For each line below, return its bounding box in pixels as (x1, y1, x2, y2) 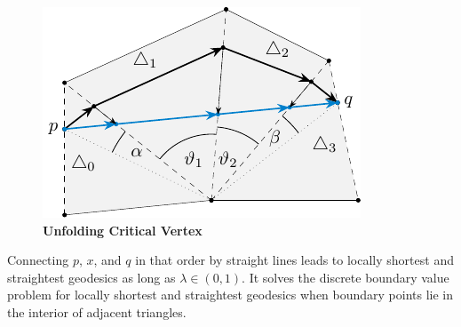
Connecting (7, 251, 69, 269)
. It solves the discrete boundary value (242, 267, 449, 286)
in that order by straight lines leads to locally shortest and (135, 251, 454, 269)
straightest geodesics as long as (7, 267, 176, 286)
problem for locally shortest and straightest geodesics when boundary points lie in (7, 285, 454, 304)
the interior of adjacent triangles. (7, 302, 187, 321)
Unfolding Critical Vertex (43, 220, 203, 239)
